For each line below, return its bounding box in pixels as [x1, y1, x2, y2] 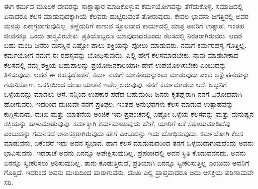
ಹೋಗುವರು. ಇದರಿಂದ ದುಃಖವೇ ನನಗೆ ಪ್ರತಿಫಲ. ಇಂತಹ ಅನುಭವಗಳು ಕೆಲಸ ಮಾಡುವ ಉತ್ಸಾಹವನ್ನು [4, 98, 234, 109]
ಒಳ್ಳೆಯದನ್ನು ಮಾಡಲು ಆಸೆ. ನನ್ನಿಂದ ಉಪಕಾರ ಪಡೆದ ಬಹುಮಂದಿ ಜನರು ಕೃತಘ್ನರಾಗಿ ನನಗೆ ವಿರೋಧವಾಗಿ [4, 89, 242, 99]
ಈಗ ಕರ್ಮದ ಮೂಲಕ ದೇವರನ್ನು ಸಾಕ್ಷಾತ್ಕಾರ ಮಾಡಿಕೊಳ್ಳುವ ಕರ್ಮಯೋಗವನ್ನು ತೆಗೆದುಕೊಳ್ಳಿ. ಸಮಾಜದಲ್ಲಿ [4, 1, 243, 11]
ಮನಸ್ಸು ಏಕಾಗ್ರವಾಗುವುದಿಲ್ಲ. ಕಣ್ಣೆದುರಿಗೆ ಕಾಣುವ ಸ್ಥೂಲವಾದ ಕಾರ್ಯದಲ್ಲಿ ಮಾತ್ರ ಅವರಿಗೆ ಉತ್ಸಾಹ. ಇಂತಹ [4, 20, 244, 31]
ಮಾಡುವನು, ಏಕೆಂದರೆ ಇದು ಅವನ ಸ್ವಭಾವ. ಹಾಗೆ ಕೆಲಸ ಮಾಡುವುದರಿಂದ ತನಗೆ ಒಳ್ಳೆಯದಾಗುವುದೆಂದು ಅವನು [4, 138, 254, 148]
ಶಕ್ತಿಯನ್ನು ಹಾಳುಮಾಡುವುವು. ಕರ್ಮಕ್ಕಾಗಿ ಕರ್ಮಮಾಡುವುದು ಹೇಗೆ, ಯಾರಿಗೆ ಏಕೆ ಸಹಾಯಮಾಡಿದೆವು [4, 118, 231, 129]
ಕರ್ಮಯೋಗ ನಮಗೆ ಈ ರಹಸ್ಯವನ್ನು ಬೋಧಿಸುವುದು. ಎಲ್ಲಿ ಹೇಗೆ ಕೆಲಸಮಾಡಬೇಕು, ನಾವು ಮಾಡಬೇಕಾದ [4, 49, 239, 60]
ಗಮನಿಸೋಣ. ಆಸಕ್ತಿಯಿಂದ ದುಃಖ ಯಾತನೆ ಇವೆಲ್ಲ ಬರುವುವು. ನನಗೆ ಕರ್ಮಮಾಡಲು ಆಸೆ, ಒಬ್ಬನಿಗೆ [4, 79, 227, 89]
